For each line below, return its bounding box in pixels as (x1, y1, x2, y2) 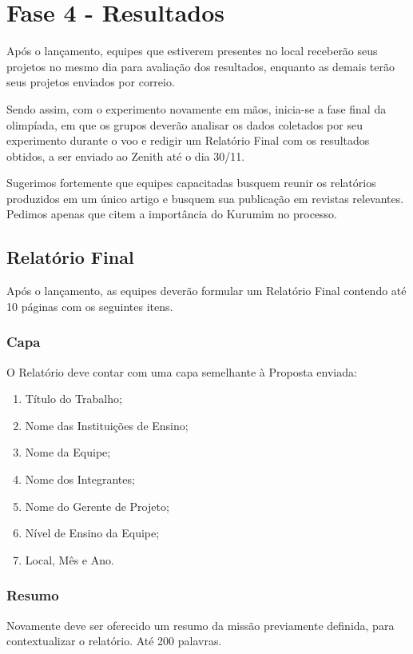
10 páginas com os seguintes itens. (6, 297, 173, 314)
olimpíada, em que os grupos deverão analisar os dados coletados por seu (6, 116, 363, 133)
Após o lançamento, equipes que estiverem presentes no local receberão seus (6, 42, 378, 59)
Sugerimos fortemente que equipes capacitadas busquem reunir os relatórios (6, 174, 376, 191)
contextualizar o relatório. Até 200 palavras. (6, 632, 222, 649)
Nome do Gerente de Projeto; (25, 497, 169, 514)
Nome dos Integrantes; (25, 471, 135, 488)
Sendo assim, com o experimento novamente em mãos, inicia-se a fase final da (6, 100, 387, 117)
